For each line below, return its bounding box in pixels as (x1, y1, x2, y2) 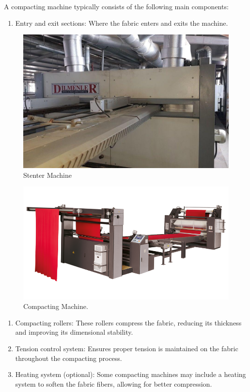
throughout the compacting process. (15, 353, 122, 363)
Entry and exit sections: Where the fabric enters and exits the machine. (15, 17, 228, 28)
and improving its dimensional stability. (15, 327, 133, 337)
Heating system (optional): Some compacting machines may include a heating (15, 369, 246, 379)
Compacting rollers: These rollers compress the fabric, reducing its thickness (15, 317, 242, 327)
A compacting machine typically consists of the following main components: (4, 1, 229, 11)
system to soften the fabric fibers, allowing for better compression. (15, 378, 212, 389)
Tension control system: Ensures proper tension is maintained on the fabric (15, 343, 238, 353)
